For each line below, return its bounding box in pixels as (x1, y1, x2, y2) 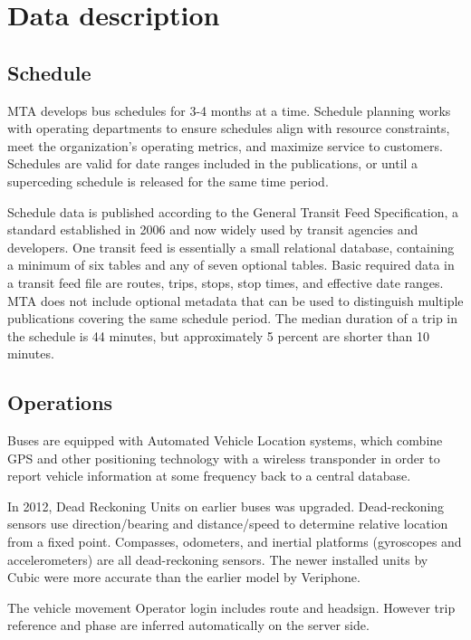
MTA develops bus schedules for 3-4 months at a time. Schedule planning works (7, 100, 451, 119)
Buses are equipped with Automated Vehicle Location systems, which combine (7, 431, 443, 450)
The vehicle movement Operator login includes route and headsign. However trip (7, 597, 456, 616)
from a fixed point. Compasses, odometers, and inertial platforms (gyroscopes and (7, 532, 462, 551)
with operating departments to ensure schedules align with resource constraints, (7, 119, 450, 138)
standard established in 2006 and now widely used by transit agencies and (7, 220, 418, 239)
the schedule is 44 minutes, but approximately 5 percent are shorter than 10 (7, 326, 429, 345)
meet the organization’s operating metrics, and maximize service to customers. (7, 136, 443, 155)
